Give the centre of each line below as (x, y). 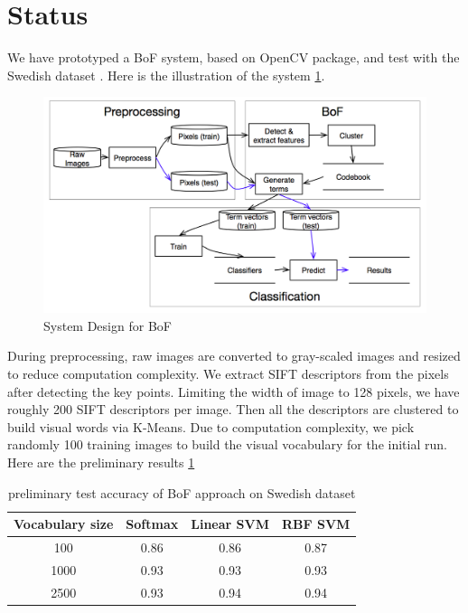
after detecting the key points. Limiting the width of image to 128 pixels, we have (234, 391)
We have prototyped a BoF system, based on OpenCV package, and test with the (234, 57)
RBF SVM (316, 524)
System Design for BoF (108, 325)
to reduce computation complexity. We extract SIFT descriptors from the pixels (228, 373)
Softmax (152, 524)
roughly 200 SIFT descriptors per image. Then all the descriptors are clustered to (233, 409)
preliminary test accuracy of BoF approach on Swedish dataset (182, 492)
